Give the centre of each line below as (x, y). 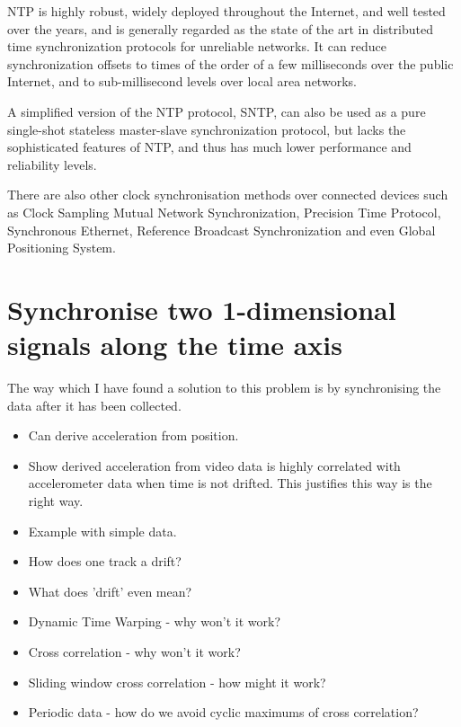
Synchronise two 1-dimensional (202, 309)
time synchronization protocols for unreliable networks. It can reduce (197, 46)
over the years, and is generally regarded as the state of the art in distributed (220, 28)
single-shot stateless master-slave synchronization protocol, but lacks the (207, 129)
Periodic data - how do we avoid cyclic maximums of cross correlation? (223, 712)
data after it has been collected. (94, 405)
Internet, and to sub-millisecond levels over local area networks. (182, 81)
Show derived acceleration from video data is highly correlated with (214, 465)
